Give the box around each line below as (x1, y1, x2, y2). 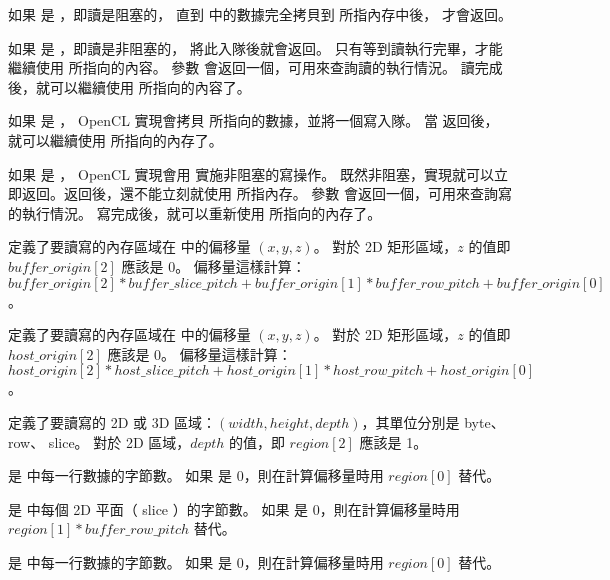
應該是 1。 (359, 431, 428, 452)
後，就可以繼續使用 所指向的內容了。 (8, 76, 251, 97)
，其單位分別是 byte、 (361, 411, 505, 432)
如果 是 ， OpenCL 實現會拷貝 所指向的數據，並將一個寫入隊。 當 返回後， (8, 110, 499, 131)
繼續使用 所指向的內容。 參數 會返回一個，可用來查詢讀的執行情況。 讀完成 (8, 57, 503, 78)
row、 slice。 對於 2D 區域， (8, 431, 191, 452)
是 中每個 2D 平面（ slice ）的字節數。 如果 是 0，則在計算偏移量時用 (8, 498, 460, 519)
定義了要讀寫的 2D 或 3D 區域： (8, 411, 217, 432)
